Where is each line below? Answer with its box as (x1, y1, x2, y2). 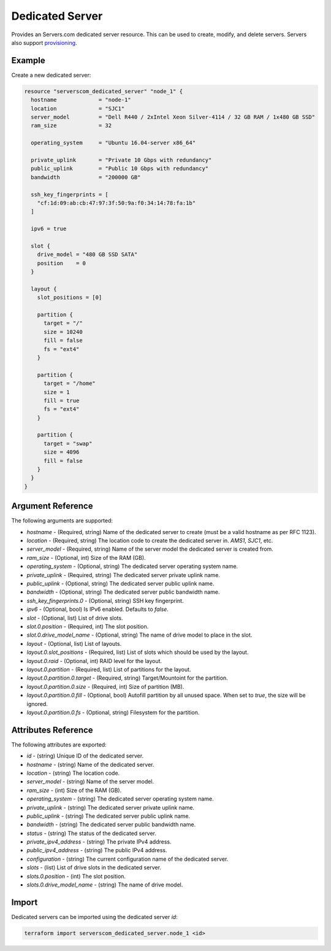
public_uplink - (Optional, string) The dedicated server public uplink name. (26, 580, 215, 588)
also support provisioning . (11, 39, 77, 46)
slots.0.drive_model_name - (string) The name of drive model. (26, 881, 183, 888)
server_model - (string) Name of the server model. (26, 778, 154, 785)
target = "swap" (44, 440, 93, 447)
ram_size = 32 (31, 122, 112, 129)
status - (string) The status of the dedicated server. (26, 829, 156, 837)
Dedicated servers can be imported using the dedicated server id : (11, 913, 178, 920)
